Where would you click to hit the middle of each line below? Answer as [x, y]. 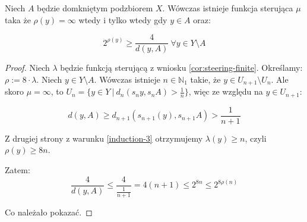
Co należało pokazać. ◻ [49, 212]
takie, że [205, 79]
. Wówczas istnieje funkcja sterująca [228, 8]
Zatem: [18, 170]
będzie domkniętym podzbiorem [95, 8]
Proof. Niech [27, 68]
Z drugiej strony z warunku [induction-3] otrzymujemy [104, 138]
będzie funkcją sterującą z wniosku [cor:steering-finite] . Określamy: [181, 68]
